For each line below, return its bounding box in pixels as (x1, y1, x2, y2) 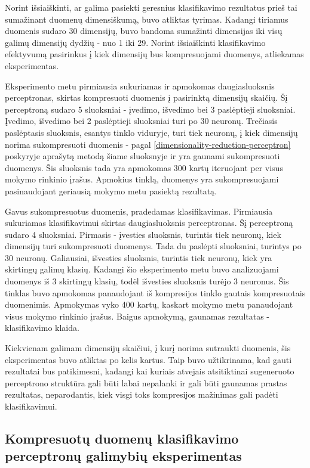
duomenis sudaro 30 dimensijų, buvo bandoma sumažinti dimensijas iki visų (5, 24, 283, 37)
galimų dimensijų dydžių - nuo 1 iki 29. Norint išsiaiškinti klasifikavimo (5, 36, 266, 48)
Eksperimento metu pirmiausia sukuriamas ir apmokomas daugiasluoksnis (5, 79, 275, 92)
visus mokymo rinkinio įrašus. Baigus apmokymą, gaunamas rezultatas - (5, 309, 270, 322)
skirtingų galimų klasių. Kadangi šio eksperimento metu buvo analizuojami (5, 263, 279, 275)
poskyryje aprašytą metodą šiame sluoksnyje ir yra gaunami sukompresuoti (5, 150, 280, 162)
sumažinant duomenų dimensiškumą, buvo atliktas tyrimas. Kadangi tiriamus (5, 13, 288, 25)
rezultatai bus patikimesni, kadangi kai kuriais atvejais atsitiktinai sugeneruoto (5, 365, 294, 377)
